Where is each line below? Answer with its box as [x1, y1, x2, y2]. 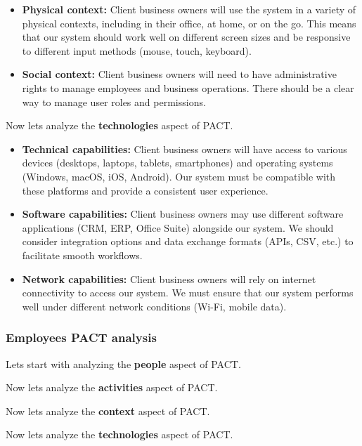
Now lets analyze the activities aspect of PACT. [6, 380, 218, 395]
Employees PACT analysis [6, 329, 157, 346]
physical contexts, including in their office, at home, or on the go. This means [22, 15, 356, 30]
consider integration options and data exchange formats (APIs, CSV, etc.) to [22, 234, 354, 249]
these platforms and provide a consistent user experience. [22, 183, 269, 197]
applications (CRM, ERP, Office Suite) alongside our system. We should [22, 220, 334, 235]
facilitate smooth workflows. [22, 247, 143, 262]
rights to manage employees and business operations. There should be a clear [22, 80, 354, 95]
